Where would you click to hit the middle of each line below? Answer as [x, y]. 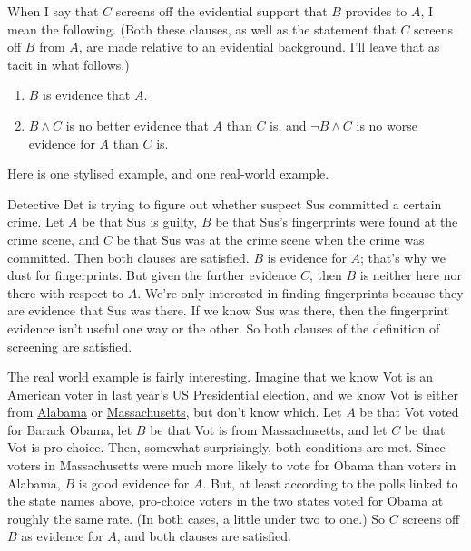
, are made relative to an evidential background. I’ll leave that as [259, 47]
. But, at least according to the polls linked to [330, 483]
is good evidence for [134, 483]
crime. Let [36, 222]
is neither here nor [411, 275]
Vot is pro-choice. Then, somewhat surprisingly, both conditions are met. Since [226, 447]
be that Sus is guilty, [140, 222]
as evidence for [62, 536]
